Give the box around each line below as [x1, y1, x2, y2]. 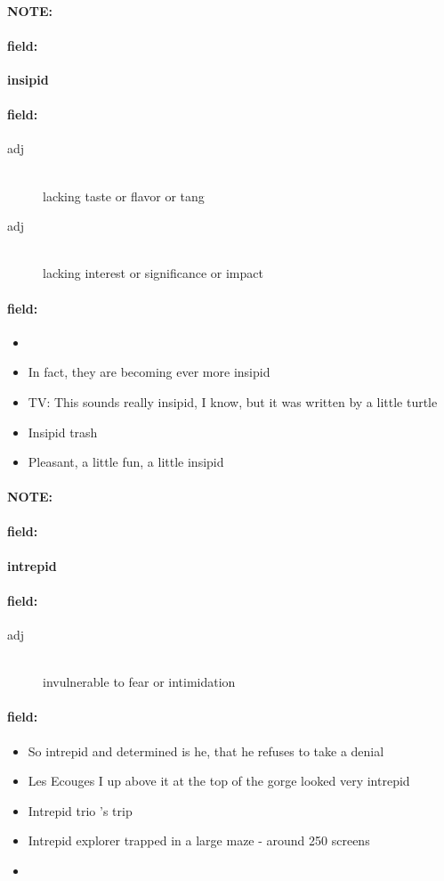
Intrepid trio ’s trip [28, 801, 133, 820]
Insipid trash [28, 422, 98, 441]
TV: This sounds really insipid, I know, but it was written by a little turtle [28, 392, 438, 411]
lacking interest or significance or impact [43, 264, 263, 282]
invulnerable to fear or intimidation [43, 673, 236, 691]
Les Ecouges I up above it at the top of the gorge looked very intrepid [28, 771, 410, 790]
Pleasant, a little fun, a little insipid [28, 453, 224, 471]
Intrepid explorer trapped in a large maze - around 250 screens [28, 831, 370, 850]
